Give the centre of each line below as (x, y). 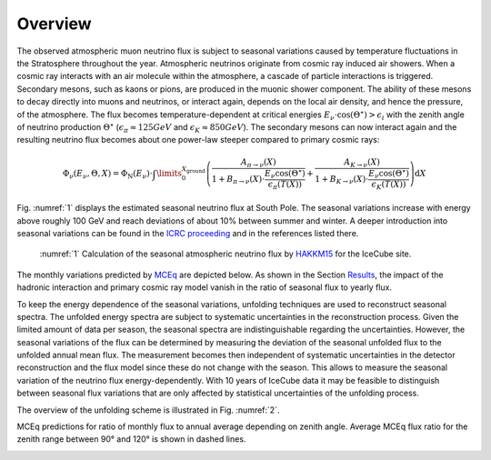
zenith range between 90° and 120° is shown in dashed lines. (131, 439)
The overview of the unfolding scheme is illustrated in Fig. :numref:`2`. (148, 410)
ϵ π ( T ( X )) (285, 185)
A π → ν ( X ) (258, 164)
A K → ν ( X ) (362, 164)
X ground (193, 170)
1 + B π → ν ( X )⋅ (238, 180)
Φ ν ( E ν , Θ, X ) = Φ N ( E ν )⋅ (108, 175)
